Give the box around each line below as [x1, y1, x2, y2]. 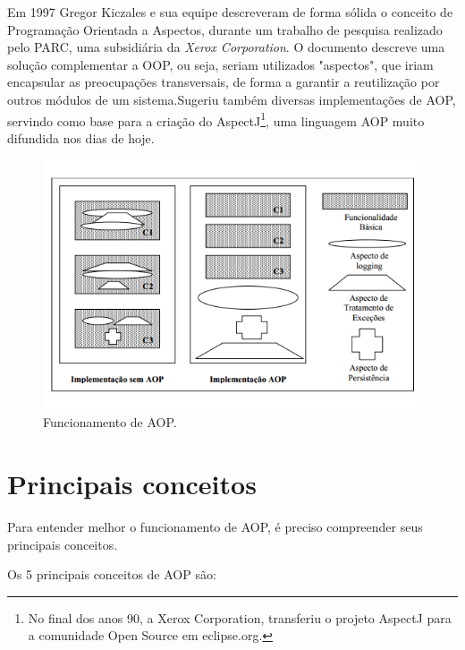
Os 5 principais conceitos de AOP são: [7, 565, 216, 584]
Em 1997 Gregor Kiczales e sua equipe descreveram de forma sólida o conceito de [7, 3, 453, 21]
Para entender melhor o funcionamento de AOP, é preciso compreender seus [7, 517, 423, 536]
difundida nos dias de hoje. [7, 128, 155, 147]
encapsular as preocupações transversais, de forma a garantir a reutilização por [7, 73, 440, 91]
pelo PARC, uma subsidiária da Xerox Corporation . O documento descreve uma [7, 38, 445, 56]
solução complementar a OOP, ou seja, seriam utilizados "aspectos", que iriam [7, 55, 434, 73]
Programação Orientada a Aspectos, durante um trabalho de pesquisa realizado [7, 20, 443, 38]
